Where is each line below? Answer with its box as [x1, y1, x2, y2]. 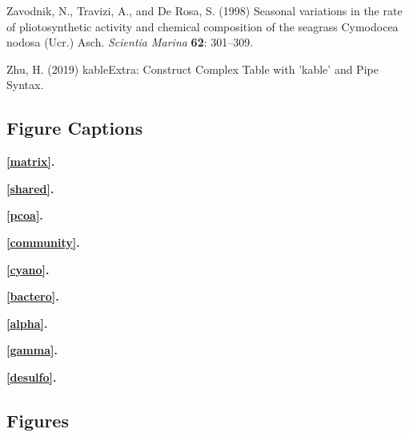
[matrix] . [6, 153, 55, 170]
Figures [6, 407, 69, 432]
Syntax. [6, 76, 44, 93]
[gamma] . [6, 342, 58, 358]
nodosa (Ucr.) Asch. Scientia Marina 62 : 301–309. [6, 34, 254, 51]
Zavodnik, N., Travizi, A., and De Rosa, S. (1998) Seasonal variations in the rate [6, 2, 403, 18]
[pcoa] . [6, 207, 43, 224]
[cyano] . [6, 261, 50, 277]
